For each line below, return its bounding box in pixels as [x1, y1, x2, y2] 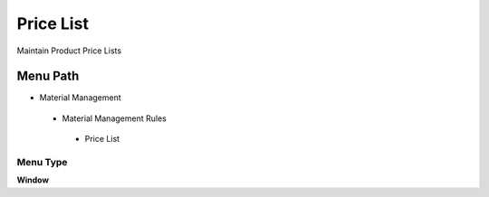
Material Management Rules [62, 113, 167, 124]
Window [16, 174, 50, 185]
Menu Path [16, 69, 80, 84]
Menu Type [16, 156, 68, 168]
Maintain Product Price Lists [16, 45, 122, 56]
